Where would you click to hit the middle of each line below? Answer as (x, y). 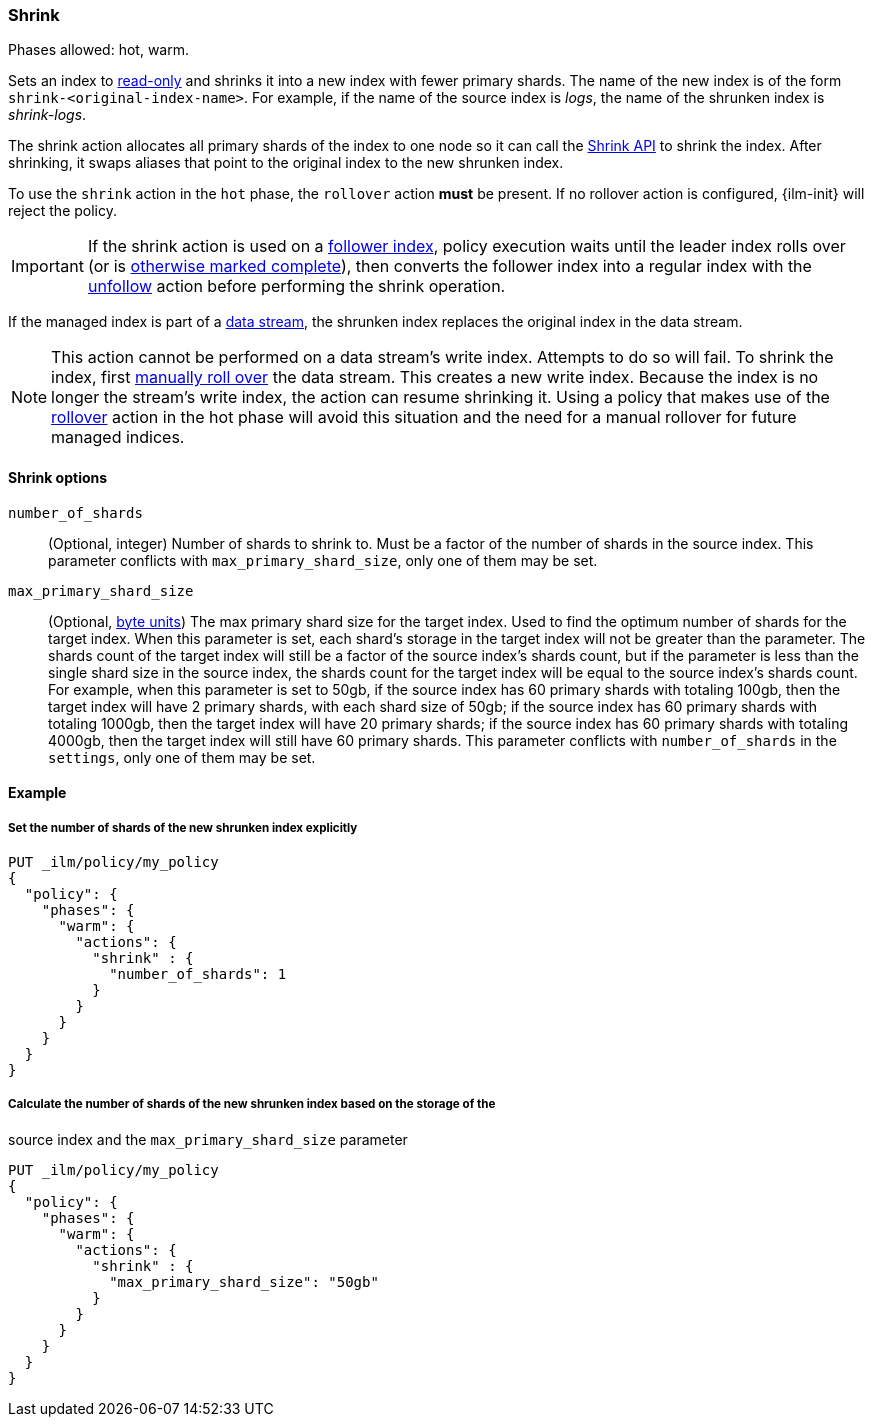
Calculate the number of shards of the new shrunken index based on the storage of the (252, 1104)
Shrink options (58, 477)
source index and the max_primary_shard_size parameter (208, 1139)
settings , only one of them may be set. (182, 757)
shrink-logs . (47, 115)
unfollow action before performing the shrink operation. (296, 286)
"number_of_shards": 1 (198, 973)
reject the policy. (62, 211)
